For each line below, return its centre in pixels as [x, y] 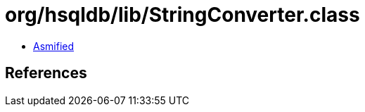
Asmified [54, 46]
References [46, 73]
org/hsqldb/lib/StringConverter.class [182, 15]
